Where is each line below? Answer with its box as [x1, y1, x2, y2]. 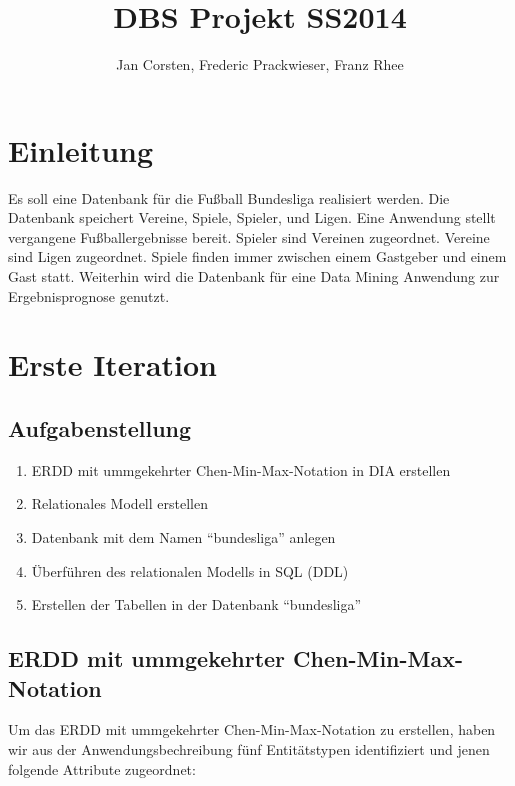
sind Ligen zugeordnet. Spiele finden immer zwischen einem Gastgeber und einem [8, 246, 507, 267]
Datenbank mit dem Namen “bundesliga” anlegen [31, 526, 336, 547]
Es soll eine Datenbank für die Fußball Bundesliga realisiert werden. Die [8, 187, 450, 208]
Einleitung [8, 129, 154, 170]
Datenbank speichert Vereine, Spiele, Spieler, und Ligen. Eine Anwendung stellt [8, 207, 496, 228]
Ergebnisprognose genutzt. [8, 285, 170, 306]
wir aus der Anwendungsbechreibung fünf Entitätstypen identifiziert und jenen [8, 738, 490, 759]
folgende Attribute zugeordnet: [8, 758, 196, 779]
